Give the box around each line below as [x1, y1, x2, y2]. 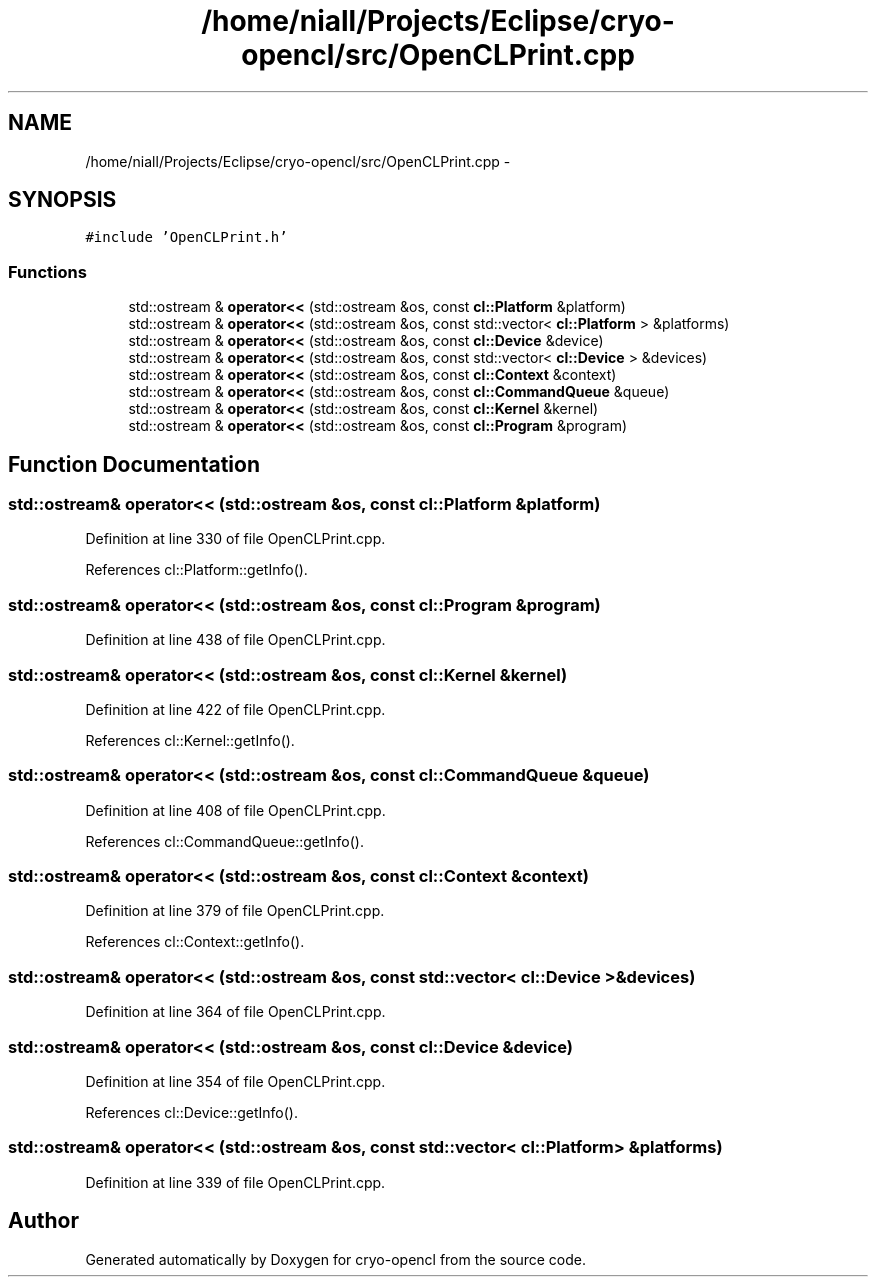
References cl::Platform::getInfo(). [85, 561, 308, 579]
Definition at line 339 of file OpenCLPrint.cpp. [85, 1173, 386, 1191]
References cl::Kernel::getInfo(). [85, 731, 295, 749]
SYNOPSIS [8, 187, 117, 213]
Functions [8, 261, 87, 282]
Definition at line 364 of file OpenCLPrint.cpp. [85, 1003, 386, 1021]
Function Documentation [8, 451, 260, 477]
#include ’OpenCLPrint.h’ [85, 229, 288, 246]
